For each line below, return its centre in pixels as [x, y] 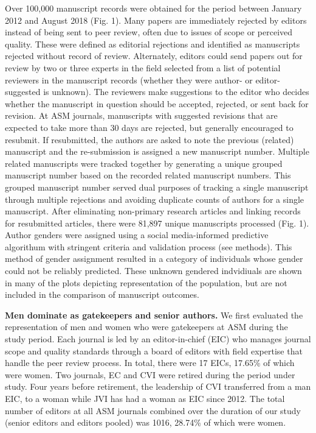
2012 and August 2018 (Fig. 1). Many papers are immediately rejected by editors [156, 20]
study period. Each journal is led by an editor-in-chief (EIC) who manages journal [158, 339]
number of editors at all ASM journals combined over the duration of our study [153, 410]
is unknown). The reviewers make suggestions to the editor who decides [176, 92]
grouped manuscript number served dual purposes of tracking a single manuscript [157, 187]
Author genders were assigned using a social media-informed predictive [137, 235]
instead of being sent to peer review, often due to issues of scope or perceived [149, 32]
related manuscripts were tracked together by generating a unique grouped [144, 163]
